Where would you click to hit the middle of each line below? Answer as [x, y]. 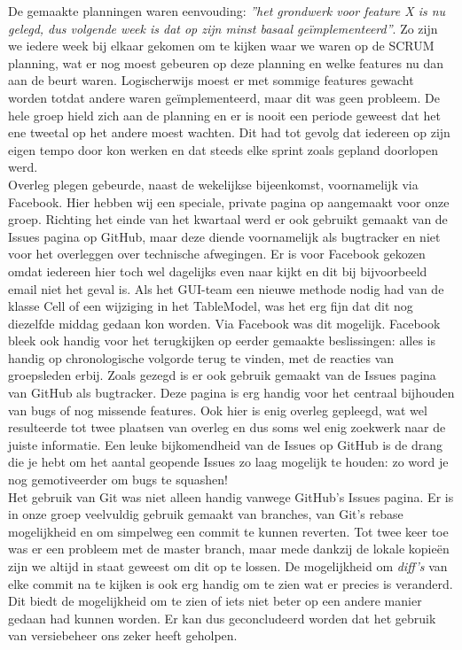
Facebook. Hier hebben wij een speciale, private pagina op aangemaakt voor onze [229, 201]
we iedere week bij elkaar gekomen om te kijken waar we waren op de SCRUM [221, 46]
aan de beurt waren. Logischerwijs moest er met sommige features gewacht [211, 80]
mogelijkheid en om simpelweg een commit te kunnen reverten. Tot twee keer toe [228, 531]
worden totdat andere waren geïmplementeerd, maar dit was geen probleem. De [224, 97]
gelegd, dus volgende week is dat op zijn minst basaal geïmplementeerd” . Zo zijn [223, 28]
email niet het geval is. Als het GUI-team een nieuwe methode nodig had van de [226, 288]
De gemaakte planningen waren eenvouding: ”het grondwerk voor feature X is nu [227, 11]
